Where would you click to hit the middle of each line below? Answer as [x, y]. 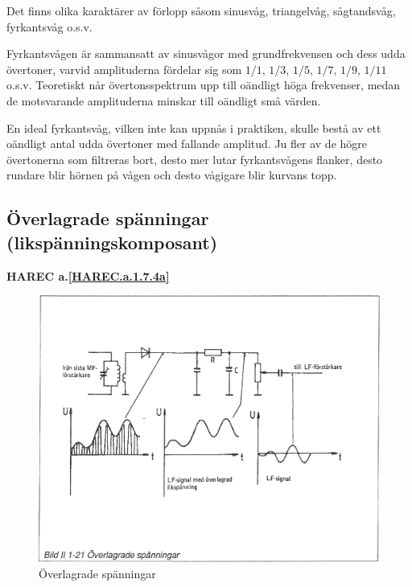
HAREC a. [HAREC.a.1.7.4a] [88, 275]
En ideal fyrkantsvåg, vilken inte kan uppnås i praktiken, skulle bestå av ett [194, 127]
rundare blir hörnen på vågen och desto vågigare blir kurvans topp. [172, 175]
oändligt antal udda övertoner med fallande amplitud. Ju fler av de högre [187, 144]
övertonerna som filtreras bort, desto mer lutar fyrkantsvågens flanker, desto [195, 159]
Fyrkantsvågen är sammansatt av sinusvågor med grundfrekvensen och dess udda [206, 53]
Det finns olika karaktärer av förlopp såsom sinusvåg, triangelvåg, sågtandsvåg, [201, 10]
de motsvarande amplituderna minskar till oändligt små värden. [164, 100]
